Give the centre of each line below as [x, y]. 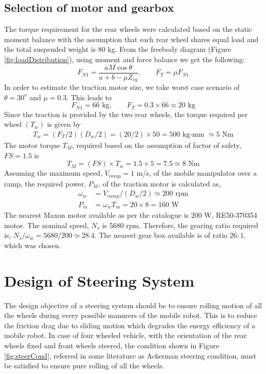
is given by [64, 124]
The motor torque [32, 145]
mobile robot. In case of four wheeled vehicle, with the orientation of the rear [126, 335]
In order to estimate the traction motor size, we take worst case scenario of [122, 87]
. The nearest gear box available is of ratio [161, 235]
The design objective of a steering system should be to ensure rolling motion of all [133, 305]
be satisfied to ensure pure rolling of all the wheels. [84, 366]
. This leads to [89, 97]
